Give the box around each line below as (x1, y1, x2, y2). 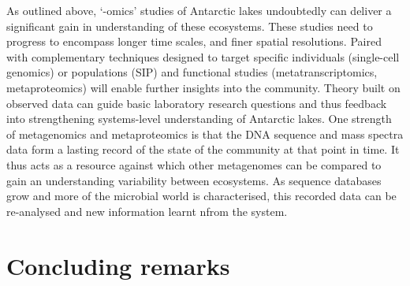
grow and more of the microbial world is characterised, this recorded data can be (6, 188, 397, 204)
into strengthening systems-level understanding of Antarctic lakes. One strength (6, 110, 392, 127)
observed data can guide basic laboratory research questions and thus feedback (6, 95, 387, 111)
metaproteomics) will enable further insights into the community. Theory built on (6, 79, 401, 95)
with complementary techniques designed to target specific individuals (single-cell (6, 48, 400, 65)
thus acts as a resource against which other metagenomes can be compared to (6, 156, 382, 173)
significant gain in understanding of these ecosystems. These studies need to (6, 17, 373, 34)
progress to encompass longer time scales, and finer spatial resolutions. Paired (6, 33, 382, 50)
